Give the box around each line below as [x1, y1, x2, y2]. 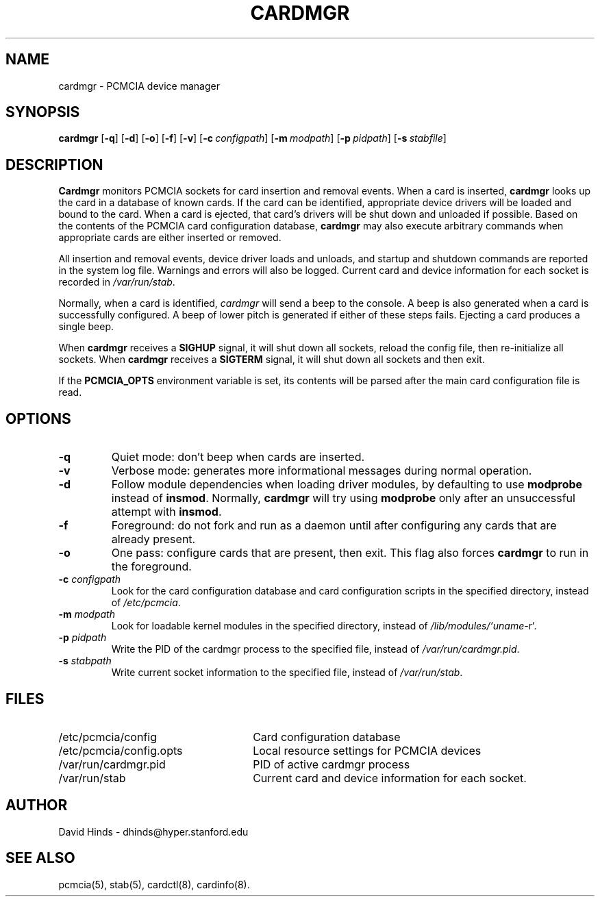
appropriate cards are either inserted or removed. [58, 231, 282, 244]
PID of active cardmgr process [253, 757, 410, 771]
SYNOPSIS [5, 103, 80, 121]
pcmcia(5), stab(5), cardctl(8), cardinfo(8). [58, 878, 250, 890]
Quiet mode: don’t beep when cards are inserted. [111, 450, 365, 464]
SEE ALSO [5, 849, 75, 867]
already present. [111, 532, 196, 547]
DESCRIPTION [5, 155, 103, 173]
